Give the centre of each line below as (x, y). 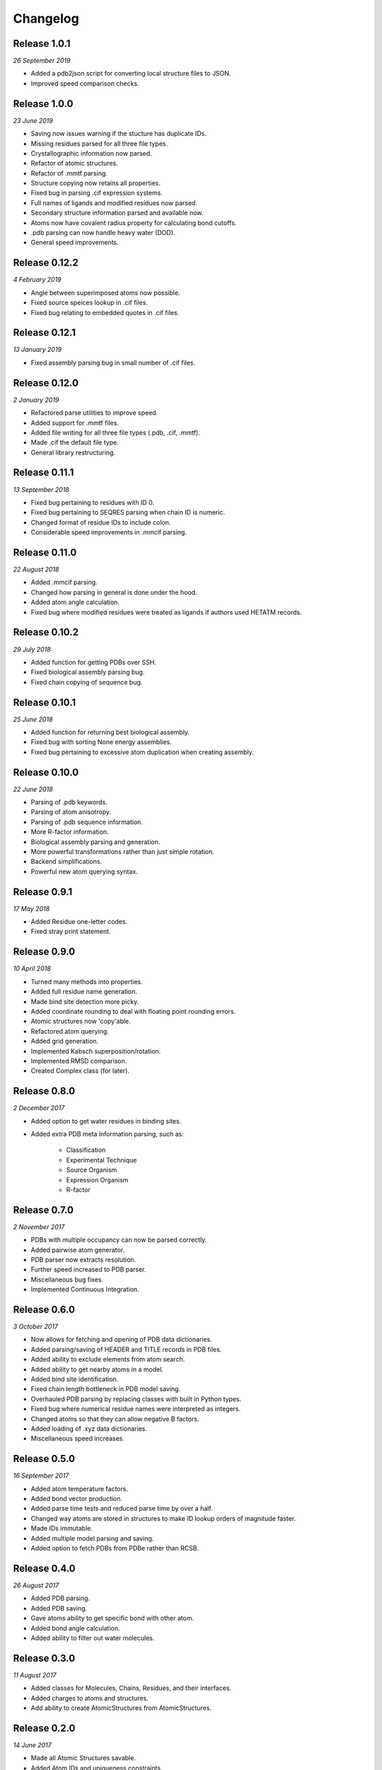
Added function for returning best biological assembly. (110, 732)
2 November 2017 (39, 1227)
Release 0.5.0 (44, 1459)
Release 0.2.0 (44, 1728)
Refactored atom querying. (70, 1031)
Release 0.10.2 (46, 633)
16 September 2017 (41, 1475)
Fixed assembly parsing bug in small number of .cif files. (113, 362)
